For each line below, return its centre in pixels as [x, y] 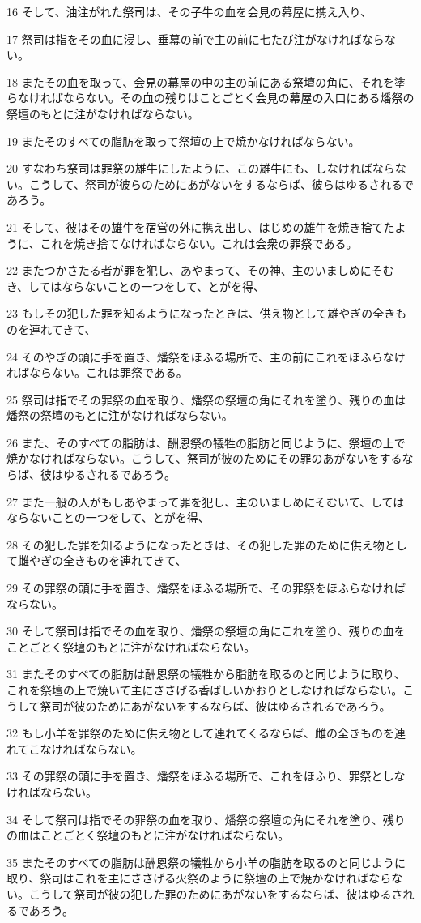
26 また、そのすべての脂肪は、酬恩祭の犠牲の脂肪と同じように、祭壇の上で [206, 442]
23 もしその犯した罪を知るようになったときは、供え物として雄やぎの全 [196, 313]
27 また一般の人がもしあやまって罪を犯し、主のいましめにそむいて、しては [206, 501]
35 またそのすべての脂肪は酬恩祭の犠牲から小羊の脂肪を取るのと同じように [206, 862]
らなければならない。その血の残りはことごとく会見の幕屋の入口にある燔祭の [210, 98]
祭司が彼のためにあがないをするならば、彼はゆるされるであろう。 [215, 705]
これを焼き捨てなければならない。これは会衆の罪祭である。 [199, 243]
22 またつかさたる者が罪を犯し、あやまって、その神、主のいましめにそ [195, 270]
